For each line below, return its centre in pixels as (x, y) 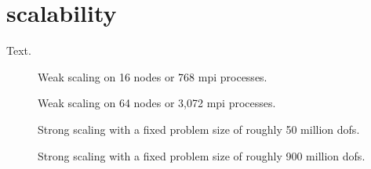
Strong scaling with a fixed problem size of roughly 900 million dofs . (202, 155)
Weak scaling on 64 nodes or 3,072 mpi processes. (157, 103)
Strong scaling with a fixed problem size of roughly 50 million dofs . (199, 129)
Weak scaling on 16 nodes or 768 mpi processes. (153, 76)
